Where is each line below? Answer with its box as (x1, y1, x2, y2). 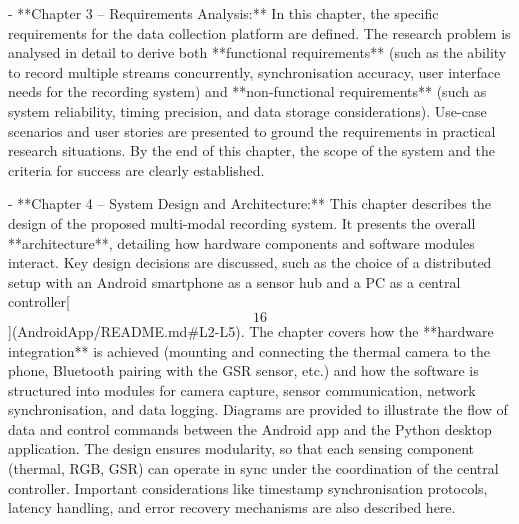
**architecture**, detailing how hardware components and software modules (8, 232, 475, 253)
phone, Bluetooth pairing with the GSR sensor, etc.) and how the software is (8, 360, 479, 381)
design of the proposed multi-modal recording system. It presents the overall (8, 212, 476, 233)
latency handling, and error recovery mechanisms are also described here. (8, 497, 456, 518)
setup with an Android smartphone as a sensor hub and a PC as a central (8, 271, 461, 292)
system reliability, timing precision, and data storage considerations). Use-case (8, 100, 487, 121)
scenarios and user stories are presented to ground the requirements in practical (8, 120, 496, 141)
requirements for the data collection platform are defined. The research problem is (8, 22, 511, 43)
